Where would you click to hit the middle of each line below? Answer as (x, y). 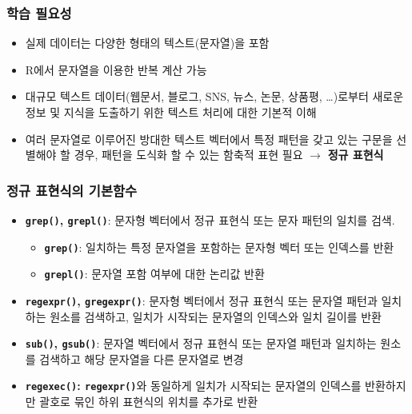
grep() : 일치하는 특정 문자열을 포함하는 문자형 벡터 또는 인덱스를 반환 (219, 247)
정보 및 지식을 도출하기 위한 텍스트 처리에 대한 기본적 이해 (171, 112)
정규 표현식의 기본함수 (72, 190)
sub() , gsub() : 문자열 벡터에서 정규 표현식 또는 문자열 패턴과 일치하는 (201, 343)
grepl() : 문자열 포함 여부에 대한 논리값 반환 (154, 274)
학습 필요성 (39, 12)
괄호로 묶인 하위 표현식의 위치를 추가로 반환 (149, 402)
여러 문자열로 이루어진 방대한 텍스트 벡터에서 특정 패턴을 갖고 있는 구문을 (209, 139)
